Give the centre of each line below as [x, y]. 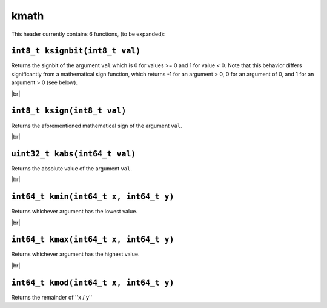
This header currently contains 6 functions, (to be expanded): [88, 34]
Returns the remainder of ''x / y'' [52, 297]
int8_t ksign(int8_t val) [69, 111]
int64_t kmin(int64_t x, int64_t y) [93, 197]
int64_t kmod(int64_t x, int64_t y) [93, 283]
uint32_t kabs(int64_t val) [74, 154]
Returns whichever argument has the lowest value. [74, 212]
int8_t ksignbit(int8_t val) [76, 51]
